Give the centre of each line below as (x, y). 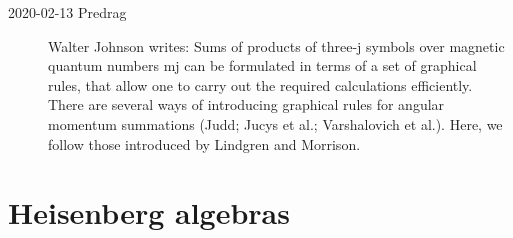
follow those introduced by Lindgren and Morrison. (204, 143)
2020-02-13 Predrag (67, 12)
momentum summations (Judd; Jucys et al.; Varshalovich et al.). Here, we (275, 123)
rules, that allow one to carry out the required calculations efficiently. (260, 84)
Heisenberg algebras (149, 212)
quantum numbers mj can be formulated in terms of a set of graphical (262, 65)
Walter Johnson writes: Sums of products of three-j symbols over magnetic (276, 45)
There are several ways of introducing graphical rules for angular (246, 104)
